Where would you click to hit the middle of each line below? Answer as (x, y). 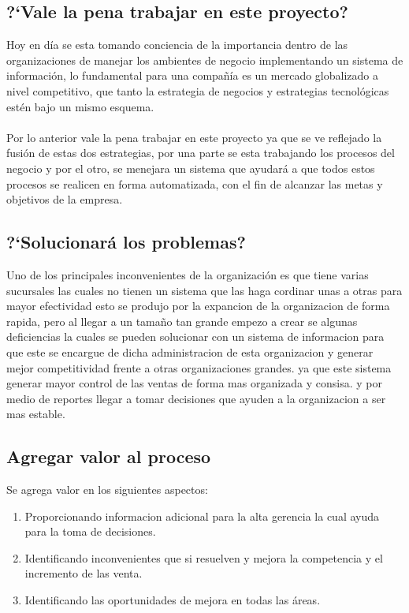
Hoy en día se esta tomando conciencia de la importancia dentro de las (177, 45)
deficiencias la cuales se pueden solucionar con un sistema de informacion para (195, 336)
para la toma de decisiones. (90, 531)
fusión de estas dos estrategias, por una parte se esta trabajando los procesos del (201, 153)
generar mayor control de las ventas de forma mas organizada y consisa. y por (195, 383)
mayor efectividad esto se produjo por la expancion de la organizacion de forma (198, 306)
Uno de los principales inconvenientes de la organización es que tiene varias (188, 274)
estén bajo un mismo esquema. (80, 106)
